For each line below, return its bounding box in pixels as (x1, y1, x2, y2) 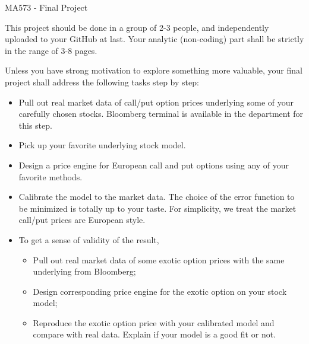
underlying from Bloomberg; (33, 265, 136, 278)
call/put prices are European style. (18, 214, 146, 226)
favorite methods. (18, 170, 83, 183)
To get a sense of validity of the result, (18, 233, 159, 246)
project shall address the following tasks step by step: (5, 75, 199, 88)
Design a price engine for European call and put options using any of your (18, 158, 289, 171)
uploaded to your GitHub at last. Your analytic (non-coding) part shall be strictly (5, 33, 304, 45)
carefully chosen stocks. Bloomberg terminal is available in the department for (18, 107, 304, 120)
